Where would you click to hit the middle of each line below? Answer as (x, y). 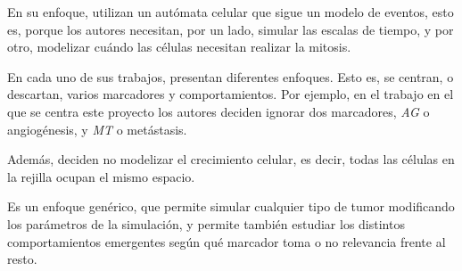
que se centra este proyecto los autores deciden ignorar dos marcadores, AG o (219, 111)
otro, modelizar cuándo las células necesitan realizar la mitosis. (179, 47)
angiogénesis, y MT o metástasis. (97, 129)
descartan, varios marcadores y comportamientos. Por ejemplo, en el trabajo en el (231, 94)
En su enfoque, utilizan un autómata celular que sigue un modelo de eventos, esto (231, 12)
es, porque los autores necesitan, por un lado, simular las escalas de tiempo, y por (231, 29)
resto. (22, 259)
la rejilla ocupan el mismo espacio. (101, 176)
